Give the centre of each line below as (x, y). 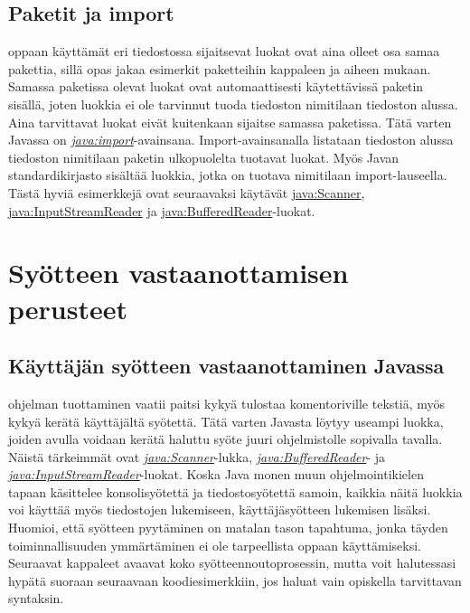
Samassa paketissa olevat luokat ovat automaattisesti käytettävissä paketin (216, 86)
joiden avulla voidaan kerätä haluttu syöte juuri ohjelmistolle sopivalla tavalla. (226, 439)
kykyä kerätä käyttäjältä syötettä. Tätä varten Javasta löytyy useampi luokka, (226, 421)
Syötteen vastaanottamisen (179, 273)
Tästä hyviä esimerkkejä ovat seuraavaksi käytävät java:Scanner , (187, 192)
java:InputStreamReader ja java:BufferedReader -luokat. (162, 210)
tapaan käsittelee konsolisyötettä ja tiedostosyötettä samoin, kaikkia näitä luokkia (235, 491)
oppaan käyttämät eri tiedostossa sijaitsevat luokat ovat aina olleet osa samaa (224, 51)
